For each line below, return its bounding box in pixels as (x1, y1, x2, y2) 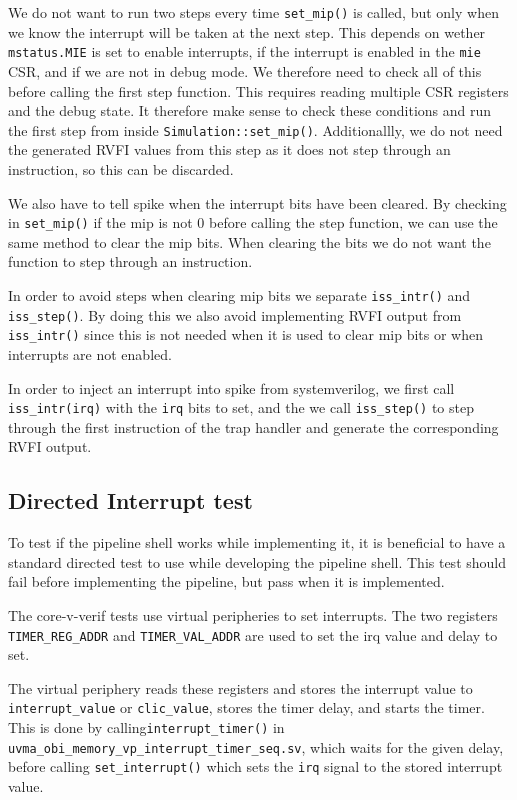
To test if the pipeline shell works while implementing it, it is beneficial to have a (8, 532, 506, 553)
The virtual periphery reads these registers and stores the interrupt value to (8, 677, 473, 698)
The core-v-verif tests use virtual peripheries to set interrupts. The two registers (8, 604, 498, 625)
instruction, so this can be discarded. (8, 158, 234, 179)
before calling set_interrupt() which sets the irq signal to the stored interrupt (8, 756, 503, 777)
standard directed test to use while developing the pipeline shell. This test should (8, 551, 507, 572)
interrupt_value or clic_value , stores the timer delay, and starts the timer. (8, 697, 485, 718)
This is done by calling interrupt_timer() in (8, 717, 285, 738)
